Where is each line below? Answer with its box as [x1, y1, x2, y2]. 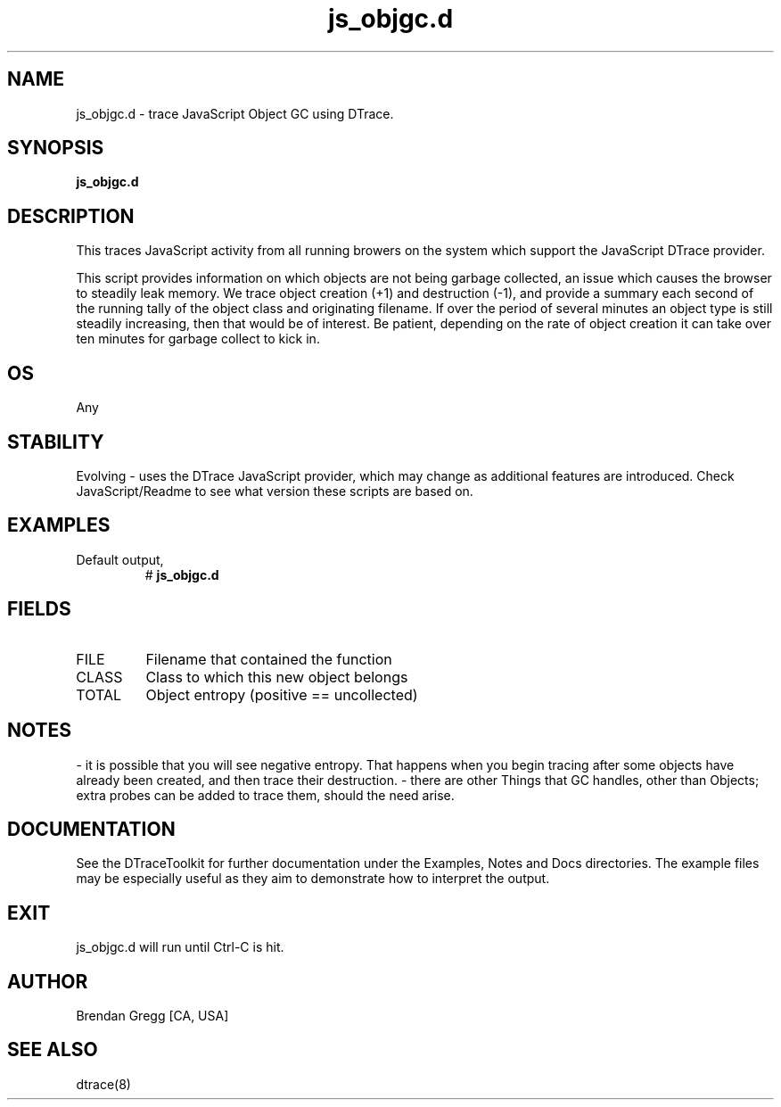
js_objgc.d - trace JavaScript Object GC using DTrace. [76, 105, 394, 121]
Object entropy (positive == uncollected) [145, 685, 418, 704]
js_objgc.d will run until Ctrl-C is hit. [76, 939, 284, 955]
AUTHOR [7, 970, 88, 993]
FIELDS [7, 598, 71, 621]
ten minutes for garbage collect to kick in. [76, 331, 320, 347]
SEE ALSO [7, 1038, 98, 1062]
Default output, [76, 551, 164, 567]
